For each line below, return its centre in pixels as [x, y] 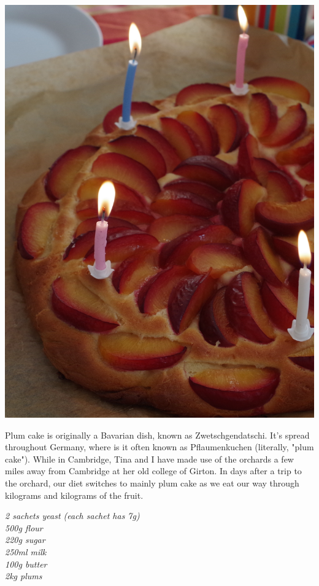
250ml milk [26, 551]
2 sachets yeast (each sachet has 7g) [72, 516]
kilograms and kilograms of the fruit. [74, 495]
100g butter [26, 564]
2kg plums [24, 576]
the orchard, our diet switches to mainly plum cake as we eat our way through [152, 482]
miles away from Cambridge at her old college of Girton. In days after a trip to [153, 471]
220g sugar [25, 540]
